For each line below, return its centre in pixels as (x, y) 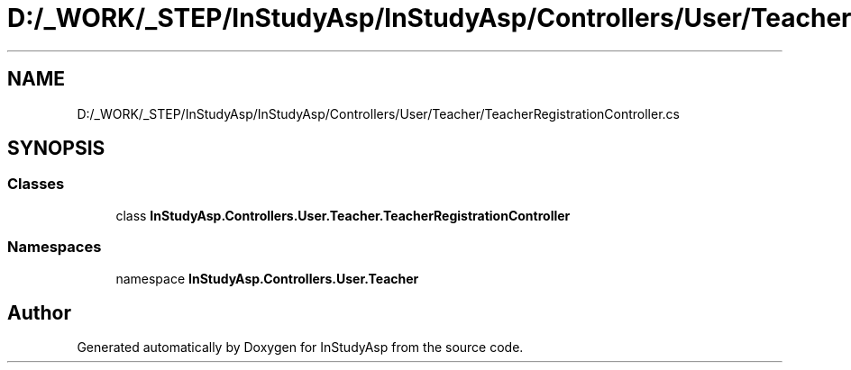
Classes (36, 184)
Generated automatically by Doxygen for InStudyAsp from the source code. (300, 347)
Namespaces (55, 247)
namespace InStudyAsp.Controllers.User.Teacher (267, 278)
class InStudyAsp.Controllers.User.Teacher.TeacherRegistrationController (343, 215)
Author (39, 312)
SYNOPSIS (56, 149)
